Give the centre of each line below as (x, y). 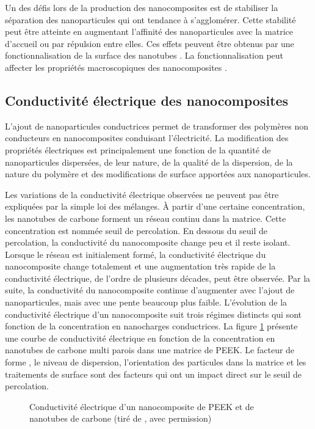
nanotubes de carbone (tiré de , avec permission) (121, 418)
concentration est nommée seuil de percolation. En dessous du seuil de (136, 230)
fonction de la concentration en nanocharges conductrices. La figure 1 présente (151, 326)
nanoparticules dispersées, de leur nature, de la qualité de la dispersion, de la (149, 162)
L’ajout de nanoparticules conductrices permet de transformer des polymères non (157, 126)
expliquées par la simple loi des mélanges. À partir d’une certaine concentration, (155, 206)
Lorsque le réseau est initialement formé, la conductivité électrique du (136, 254)
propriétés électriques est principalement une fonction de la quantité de (138, 149)
